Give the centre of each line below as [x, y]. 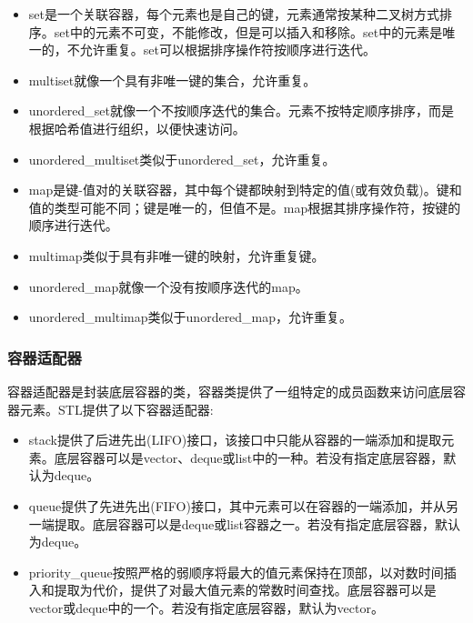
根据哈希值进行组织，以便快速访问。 [137, 128]
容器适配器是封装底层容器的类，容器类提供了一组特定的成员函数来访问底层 [230, 391]
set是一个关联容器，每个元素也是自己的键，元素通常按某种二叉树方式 [234, 14]
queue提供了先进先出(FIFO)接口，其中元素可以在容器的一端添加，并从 [237, 505]
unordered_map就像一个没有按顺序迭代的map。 [168, 286]
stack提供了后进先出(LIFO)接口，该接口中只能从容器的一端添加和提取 [235, 440]
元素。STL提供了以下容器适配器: [116, 409]
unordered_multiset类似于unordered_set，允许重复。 [182, 159]
